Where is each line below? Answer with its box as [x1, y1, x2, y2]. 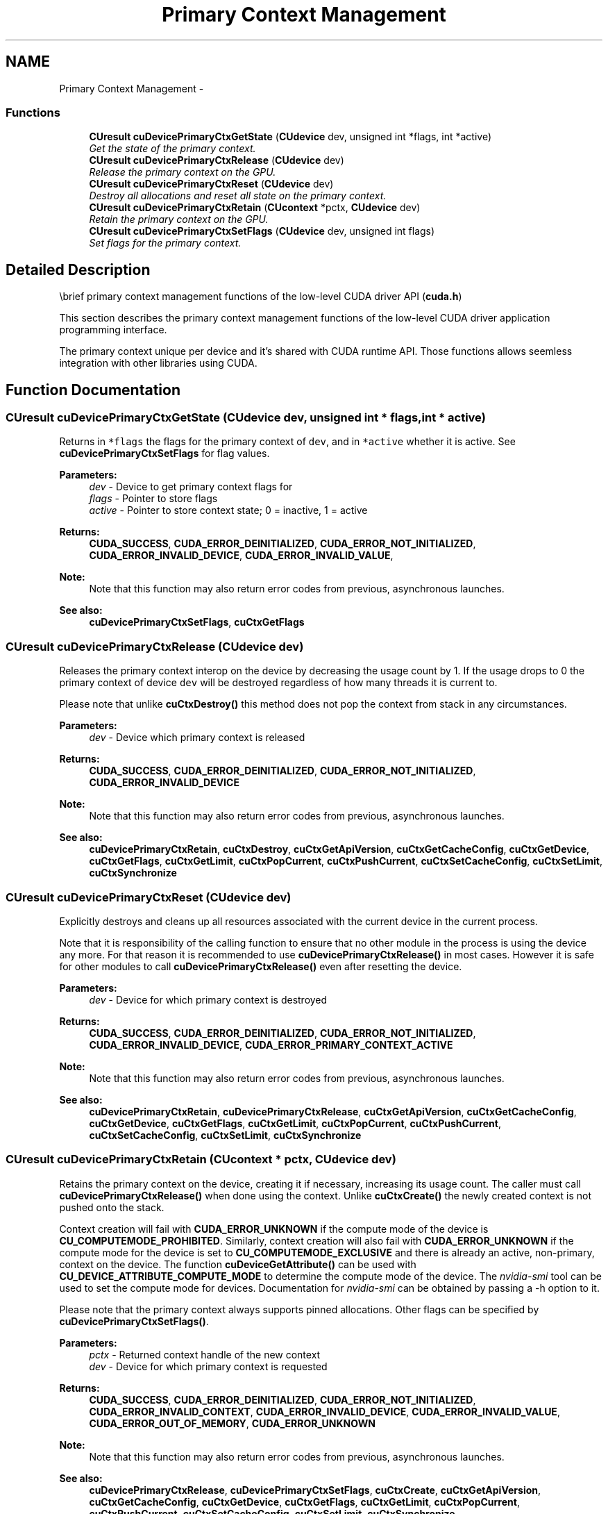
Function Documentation [6, 381, 180, 399]
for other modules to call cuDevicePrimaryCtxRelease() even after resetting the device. [59, 960, 462, 972]
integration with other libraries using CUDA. [59, 357, 257, 369]
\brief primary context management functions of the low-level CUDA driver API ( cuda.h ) [59, 290, 462, 303]
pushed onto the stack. [59, 1201, 164, 1213]
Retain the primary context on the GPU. [89, 213, 269, 226]
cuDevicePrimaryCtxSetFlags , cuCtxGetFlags [89, 616, 305, 629]
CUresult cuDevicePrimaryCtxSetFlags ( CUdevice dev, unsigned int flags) [89, 225, 435, 238]
